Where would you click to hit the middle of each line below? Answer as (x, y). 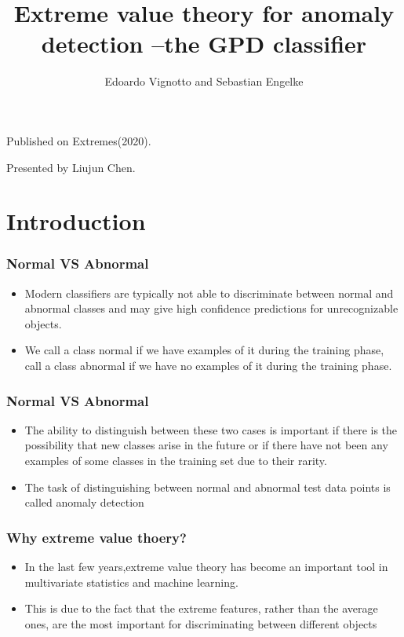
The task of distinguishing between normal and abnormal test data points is (207, 487)
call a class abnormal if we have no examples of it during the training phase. (208, 366)
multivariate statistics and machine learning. (131, 582)
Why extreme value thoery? (96, 537)
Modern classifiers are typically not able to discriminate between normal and (209, 293)
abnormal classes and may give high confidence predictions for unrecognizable (211, 308)
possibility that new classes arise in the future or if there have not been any (206, 445)
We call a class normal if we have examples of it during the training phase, (204, 350)
